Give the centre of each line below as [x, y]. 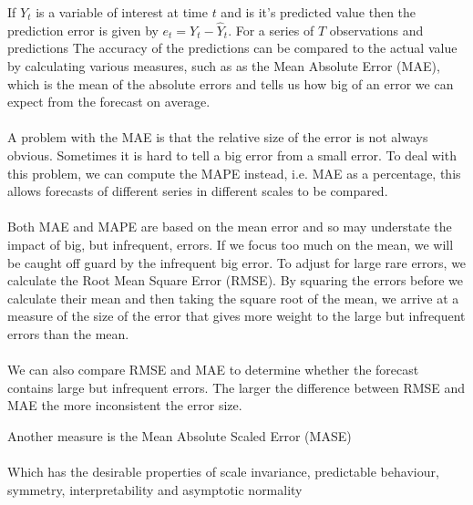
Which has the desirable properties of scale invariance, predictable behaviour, [223, 472]
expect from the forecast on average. [109, 102]
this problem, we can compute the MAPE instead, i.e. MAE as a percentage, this [234, 173]
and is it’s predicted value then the [319, 12]
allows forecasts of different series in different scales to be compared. [198, 191]
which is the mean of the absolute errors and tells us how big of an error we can [231, 83]
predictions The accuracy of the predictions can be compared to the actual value [232, 48]
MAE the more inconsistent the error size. [125, 405]
